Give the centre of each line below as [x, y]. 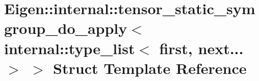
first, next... [201, 48]
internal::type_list [70, 48]
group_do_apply [66, 28]
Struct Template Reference [150, 68]
